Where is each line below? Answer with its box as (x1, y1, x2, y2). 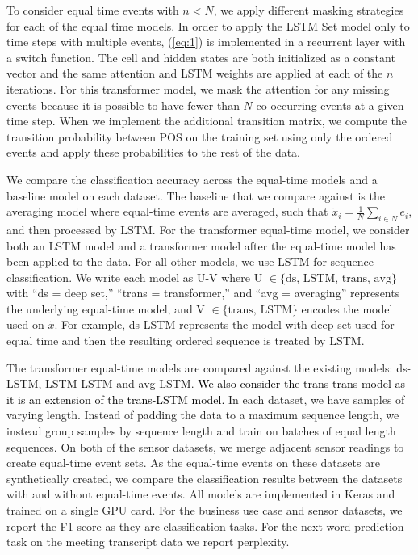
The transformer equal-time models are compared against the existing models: (6, 359, 393, 376)
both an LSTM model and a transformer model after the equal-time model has (6, 237, 396, 254)
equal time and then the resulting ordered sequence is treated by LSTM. (6, 332, 365, 349)
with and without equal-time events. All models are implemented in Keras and (6, 486, 395, 502)
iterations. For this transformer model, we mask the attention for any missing (6, 80, 390, 97)
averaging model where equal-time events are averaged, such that (6, 203, 328, 220)
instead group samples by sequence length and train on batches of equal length (6, 423, 396, 439)
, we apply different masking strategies (213, 2, 404, 18)
